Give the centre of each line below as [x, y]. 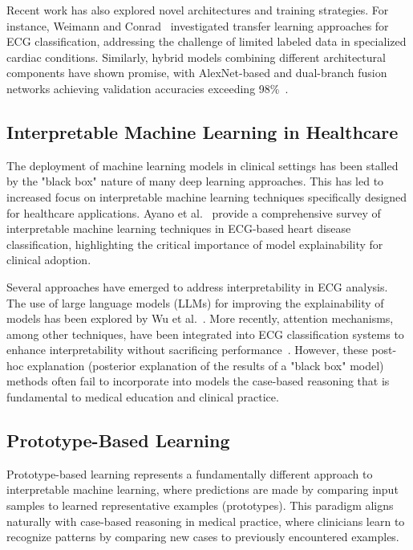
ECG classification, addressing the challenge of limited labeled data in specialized [206, 41]
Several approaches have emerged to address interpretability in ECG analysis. [197, 286]
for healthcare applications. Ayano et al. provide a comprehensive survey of [194, 212]
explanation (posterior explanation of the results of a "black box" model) [206, 365]
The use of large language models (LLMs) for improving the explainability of [195, 302]
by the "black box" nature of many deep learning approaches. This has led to [195, 181]
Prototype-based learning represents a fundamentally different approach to [190, 473]
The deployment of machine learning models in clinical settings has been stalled [202, 165]
